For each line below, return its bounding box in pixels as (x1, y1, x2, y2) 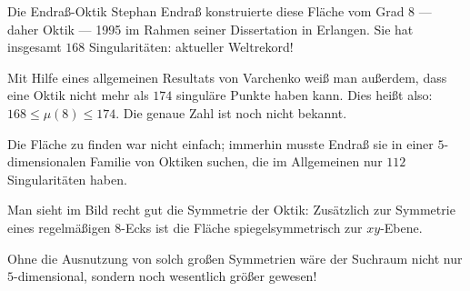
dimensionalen (7, 152, 86, 171)
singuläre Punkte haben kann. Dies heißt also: (175, 85, 433, 105)
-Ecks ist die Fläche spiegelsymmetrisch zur (121, 217, 363, 236)
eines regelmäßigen (7, 217, 111, 236)
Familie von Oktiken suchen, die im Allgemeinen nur (90, 152, 383, 171)
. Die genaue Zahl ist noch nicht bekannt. (115, 103, 347, 122)
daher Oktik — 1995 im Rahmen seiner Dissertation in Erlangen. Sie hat (7, 19, 414, 38)
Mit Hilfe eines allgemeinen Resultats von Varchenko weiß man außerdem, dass (7, 67, 447, 86)
